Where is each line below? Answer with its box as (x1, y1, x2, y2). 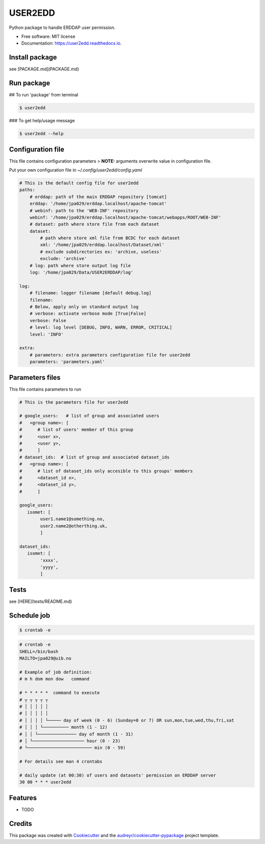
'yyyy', (40, 564, 59, 570)
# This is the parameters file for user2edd (19, 399, 129, 405)
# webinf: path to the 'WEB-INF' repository (29, 208, 139, 213)
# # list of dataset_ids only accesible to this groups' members (19, 468, 193, 474)
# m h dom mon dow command (19, 676, 90, 682)
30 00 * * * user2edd (19, 779, 72, 785)
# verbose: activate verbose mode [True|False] (29, 311, 147, 316)
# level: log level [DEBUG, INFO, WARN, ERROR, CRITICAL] (29, 325, 172, 330)
